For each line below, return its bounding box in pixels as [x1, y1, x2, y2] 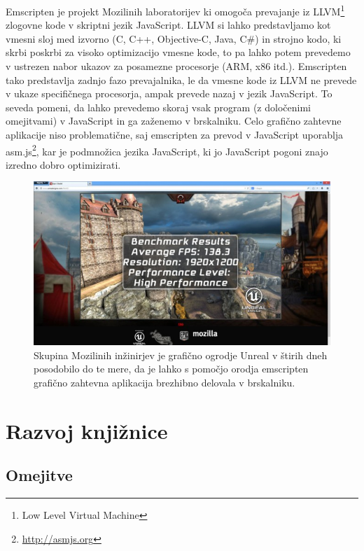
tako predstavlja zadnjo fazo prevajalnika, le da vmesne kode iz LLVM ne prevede [6, 72, 357, 87]
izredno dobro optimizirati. [6, 157, 121, 172]
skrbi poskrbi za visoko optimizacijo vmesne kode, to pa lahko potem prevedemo [6, 45, 351, 60]
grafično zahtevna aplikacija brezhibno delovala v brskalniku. [34, 375, 295, 390]
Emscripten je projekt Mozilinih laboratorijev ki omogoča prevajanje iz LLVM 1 [6, 2, 345, 18]
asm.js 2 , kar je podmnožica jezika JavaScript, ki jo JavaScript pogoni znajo [6, 141, 328, 158]
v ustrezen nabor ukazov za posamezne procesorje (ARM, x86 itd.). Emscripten [6, 59, 347, 74]
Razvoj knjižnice [6, 416, 168, 445]
